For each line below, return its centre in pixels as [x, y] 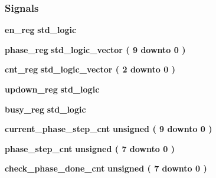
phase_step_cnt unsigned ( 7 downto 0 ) [90, 148]
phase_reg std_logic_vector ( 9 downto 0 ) [95, 49]
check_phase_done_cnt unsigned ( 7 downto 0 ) [106, 168]
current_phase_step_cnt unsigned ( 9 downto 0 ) [109, 129]
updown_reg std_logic [52, 89]
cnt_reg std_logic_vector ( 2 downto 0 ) [90, 69]
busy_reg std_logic [45, 109]
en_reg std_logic [41, 30]
